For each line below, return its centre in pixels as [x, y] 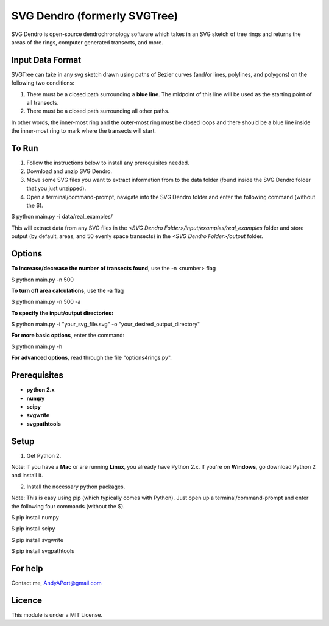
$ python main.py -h [37, 346]
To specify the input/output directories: [62, 313]
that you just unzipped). [56, 188]
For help [27, 568]
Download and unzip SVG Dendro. [69, 171]
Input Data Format [46, 60]
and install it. [27, 476]
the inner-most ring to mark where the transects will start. [84, 131]
